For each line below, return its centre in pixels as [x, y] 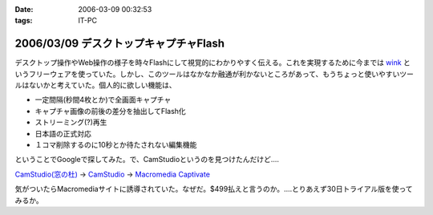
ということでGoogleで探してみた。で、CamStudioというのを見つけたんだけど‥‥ [147, 160]
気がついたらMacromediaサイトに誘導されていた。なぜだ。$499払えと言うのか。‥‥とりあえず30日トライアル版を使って [214, 189]
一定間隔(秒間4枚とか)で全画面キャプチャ [103, 99]
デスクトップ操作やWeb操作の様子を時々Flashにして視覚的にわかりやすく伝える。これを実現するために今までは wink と [212, 63]
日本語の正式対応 [63, 133]
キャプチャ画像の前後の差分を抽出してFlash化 [110, 111]
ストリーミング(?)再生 [71, 122]
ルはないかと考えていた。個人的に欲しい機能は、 [95, 85]
